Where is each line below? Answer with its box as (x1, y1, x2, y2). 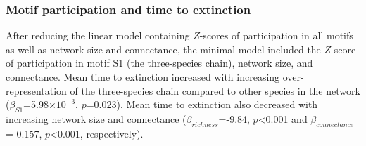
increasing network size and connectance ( (6, 111, 187, 126)
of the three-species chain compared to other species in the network (70, 83, 360, 98)
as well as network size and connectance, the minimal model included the (6, 41, 321, 56)
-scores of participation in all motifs (199, 28, 353, 43)
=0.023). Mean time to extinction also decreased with (86, 97, 318, 112)
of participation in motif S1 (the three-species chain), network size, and (6, 55, 313, 70)
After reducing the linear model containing (6, 28, 190, 43)
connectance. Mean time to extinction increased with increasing (6, 69, 280, 84)
